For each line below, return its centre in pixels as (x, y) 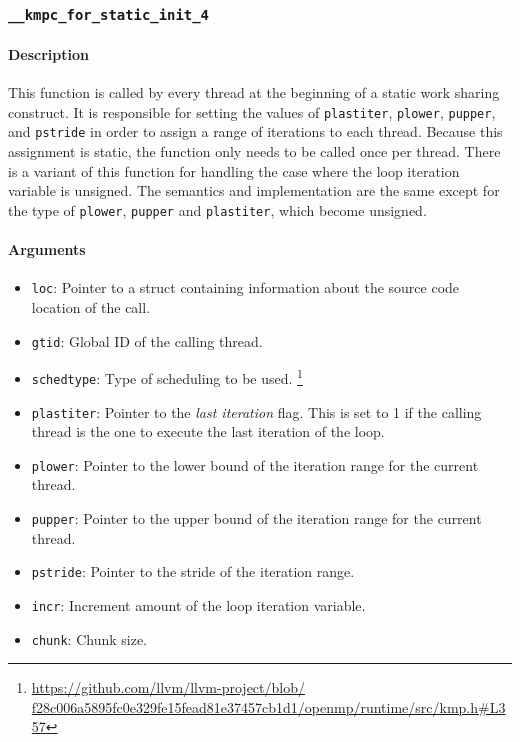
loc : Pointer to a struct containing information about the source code (245, 287)
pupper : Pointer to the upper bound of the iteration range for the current (256, 518)
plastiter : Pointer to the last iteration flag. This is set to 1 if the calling (256, 411)
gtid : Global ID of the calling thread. (147, 340)
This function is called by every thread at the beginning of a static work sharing (254, 92)
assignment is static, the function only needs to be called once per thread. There (254, 151)
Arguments (47, 249)
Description (49, 54)
